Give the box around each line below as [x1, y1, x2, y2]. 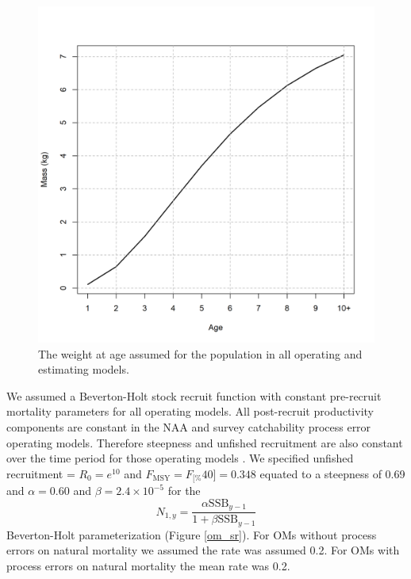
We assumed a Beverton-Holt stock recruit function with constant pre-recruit [6, 387, 382, 404]
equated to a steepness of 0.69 [259, 465, 405, 481]
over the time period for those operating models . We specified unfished [6, 450, 354, 466]
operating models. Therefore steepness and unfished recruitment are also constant [6, 434, 403, 451]
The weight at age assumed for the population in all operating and [38, 345, 363, 362]
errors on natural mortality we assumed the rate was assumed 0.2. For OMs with [6, 542, 400, 558]
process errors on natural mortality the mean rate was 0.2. [6, 557, 290, 573]
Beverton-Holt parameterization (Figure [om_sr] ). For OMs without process [6, 526, 377, 543]
